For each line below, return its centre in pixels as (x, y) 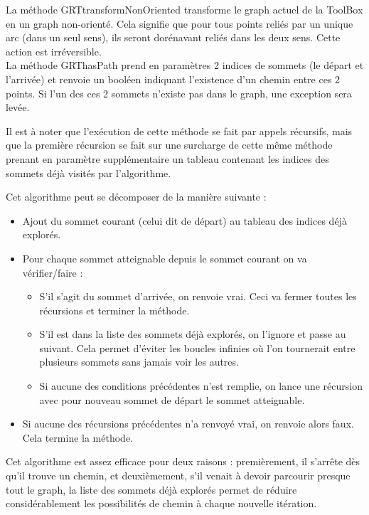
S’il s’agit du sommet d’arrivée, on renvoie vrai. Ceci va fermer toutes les (198, 296)
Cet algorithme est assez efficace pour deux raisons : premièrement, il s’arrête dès (183, 461)
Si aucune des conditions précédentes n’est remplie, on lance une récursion (201, 386)
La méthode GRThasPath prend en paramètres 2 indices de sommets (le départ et (185, 65)
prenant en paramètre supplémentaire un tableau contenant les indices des (167, 158)
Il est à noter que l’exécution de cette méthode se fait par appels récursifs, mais (179, 131)
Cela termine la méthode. (77, 437)
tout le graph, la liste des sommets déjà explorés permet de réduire (151, 489)
